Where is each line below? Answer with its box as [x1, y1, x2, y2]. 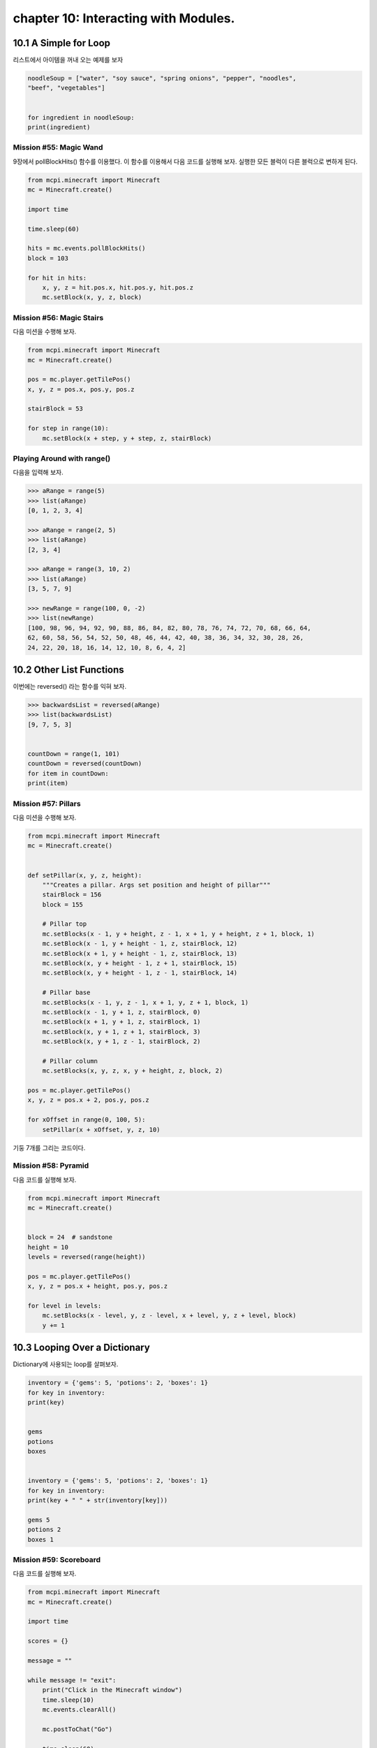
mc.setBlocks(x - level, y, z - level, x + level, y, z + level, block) [42, 1312, 297, 1319]
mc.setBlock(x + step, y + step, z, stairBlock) [42, 434, 212, 442]
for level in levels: [27, 1302, 102, 1310]
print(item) [27, 780, 69, 787]
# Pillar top [42, 920, 87, 928]
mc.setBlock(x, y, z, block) [42, 294, 142, 301]
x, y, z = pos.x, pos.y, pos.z [27, 385, 135, 393]
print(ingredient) [27, 123, 91, 131]
